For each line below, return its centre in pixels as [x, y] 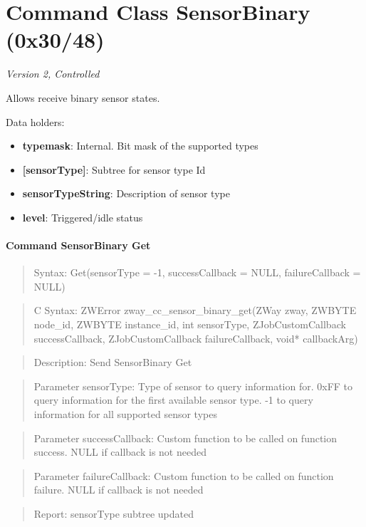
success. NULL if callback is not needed [120, 452]
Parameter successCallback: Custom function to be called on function [185, 438]
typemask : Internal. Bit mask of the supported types [140, 146]
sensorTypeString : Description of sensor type [126, 193]
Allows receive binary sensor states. [83, 97]
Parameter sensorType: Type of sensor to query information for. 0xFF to [193, 386]
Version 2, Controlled [53, 74]
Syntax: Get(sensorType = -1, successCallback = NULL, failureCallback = [197, 272]
